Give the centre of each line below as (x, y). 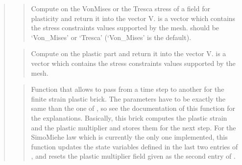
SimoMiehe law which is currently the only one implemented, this (129, 137)
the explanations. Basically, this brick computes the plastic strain (129, 117)
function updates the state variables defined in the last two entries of (134, 146)
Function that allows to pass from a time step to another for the (128, 89)
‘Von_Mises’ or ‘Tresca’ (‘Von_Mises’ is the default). (111, 37)
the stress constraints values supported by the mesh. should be (125, 28)
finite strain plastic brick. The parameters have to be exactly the (128, 98)
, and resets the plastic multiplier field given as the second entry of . (133, 156)
